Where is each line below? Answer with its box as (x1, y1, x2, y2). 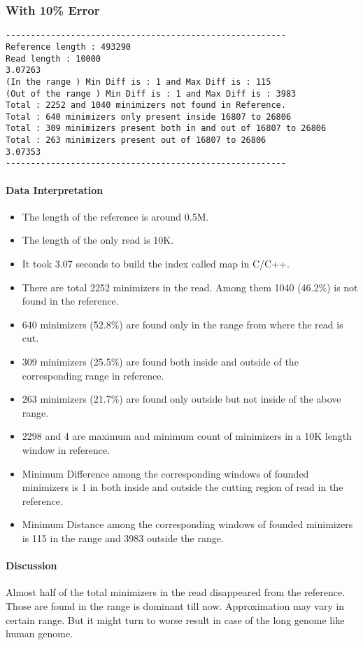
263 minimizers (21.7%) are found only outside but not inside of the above (22, 391, 341, 406)
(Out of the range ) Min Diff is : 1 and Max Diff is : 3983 (6, 88, 297, 99)
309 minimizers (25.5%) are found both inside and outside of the (22, 354, 299, 369)
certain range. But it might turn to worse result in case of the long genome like (6, 612, 345, 627)
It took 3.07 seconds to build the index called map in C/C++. (22, 256, 290, 271)
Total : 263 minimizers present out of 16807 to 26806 (6, 135, 266, 146)
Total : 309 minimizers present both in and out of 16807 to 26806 (6, 123, 327, 134)
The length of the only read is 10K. (22, 233, 174, 247)
